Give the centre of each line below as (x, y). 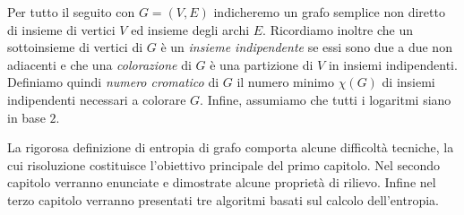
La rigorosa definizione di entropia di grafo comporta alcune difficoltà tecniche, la (231, 147)
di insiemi (408, 82)
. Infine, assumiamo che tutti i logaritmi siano (326, 99)
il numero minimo (285, 82)
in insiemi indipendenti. (393, 64)
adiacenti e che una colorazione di (99, 64)
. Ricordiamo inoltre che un (338, 29)
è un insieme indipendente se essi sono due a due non (306, 47)
